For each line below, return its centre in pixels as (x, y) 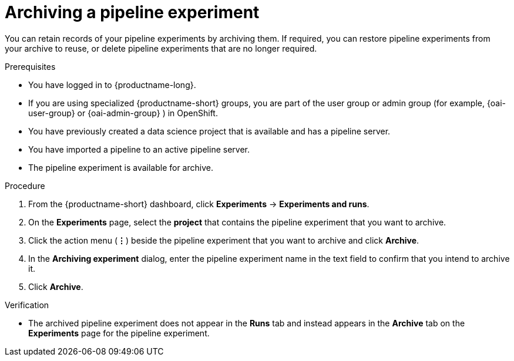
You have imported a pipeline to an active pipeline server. (139, 149)
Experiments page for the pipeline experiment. (119, 333)
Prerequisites (30, 66)
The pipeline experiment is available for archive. (121, 167)
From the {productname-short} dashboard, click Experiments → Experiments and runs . (199, 204)
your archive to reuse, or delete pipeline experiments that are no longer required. (161, 48)
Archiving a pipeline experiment (132, 12)
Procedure (25, 185)
